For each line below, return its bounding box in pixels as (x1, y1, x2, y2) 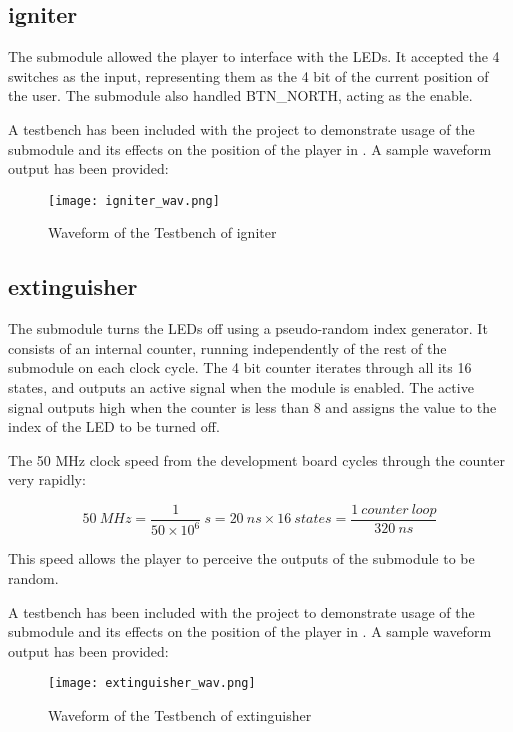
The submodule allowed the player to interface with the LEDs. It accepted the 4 (8, 46, 500, 67)
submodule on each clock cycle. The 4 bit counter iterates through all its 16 (8, 357, 472, 378)
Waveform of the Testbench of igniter (48, 222, 277, 243)
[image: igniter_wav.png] (48, 193, 220, 208)
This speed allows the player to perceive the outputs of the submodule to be (8, 548, 475, 569)
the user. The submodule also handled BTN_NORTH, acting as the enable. (8, 85, 473, 106)
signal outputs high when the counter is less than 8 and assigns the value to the (8, 396, 497, 417)
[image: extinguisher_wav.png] (48, 676, 256, 691)
